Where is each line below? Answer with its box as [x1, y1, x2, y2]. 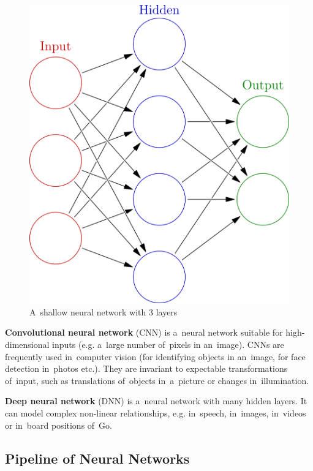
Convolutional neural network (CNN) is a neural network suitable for [5, 326, 283, 339]
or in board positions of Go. [5, 418, 112, 431]
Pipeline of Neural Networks [5, 448, 190, 467]
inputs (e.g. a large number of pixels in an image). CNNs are [52, 338, 284, 351]
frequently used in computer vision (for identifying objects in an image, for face [5, 350, 306, 363]
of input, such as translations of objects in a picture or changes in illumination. [5, 374, 309, 386]
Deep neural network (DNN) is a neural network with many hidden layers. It [5, 394, 307, 407]
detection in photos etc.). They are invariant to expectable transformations [5, 362, 288, 375]
